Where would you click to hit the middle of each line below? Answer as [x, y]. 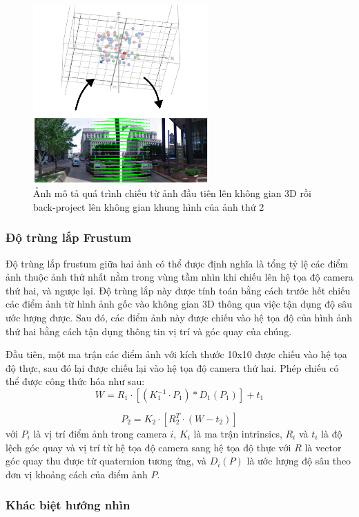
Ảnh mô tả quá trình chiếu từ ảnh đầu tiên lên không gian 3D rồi [172, 193]
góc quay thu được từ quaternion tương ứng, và [106, 461]
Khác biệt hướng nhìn [68, 505]
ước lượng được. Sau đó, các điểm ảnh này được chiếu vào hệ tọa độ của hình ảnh [179, 318]
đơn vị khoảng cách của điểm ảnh [77, 474]
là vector [323, 447]
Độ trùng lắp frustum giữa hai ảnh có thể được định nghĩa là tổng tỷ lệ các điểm [177, 263]
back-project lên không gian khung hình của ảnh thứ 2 [149, 206]
